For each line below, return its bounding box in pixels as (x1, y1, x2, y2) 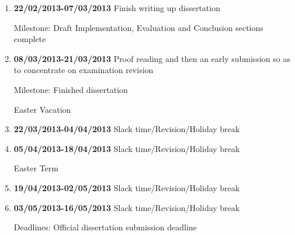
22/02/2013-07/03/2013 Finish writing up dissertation (13, 2, 220, 13)
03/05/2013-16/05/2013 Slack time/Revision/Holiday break (13, 201, 240, 213)
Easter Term (13, 162, 58, 174)
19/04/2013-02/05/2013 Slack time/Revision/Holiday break (13, 181, 240, 193)
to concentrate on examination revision (13, 64, 154, 76)
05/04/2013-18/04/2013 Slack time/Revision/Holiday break (13, 142, 240, 154)
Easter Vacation (13, 103, 71, 115)
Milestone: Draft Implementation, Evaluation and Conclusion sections (13, 21, 263, 33)
